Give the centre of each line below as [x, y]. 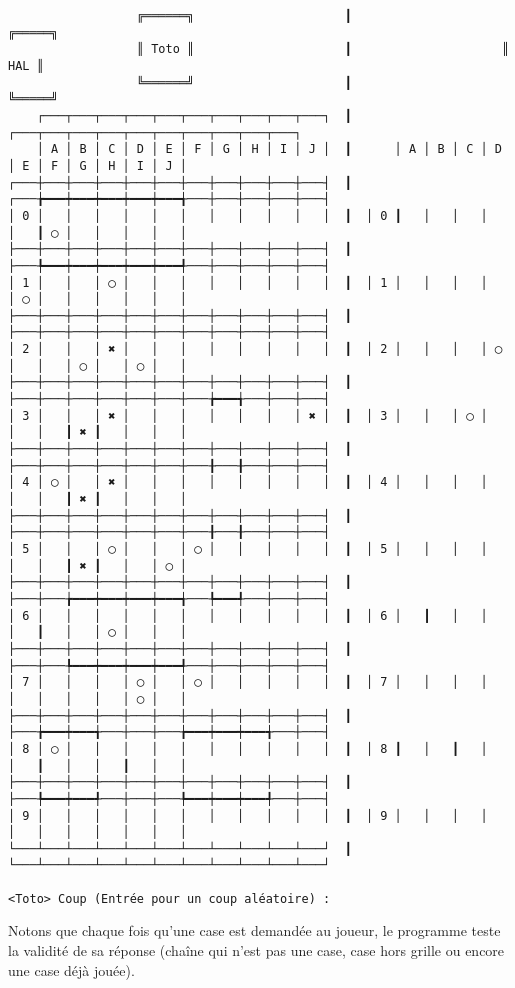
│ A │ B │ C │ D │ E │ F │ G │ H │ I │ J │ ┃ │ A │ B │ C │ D [269, 149]
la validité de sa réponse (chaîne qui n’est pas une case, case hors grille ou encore [256, 950]
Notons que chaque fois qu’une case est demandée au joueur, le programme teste [254, 930]
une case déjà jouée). [71, 969]
